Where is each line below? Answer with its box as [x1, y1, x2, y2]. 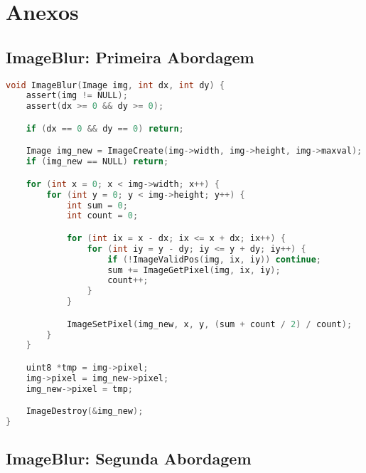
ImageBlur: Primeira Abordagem [6, 46, 254, 68]
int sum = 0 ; [66, 200, 128, 211]
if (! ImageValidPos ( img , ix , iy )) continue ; [107, 254, 322, 265]
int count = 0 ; [66, 211, 139, 221]
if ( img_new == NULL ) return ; [26, 156, 169, 167]
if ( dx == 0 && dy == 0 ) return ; [26, 123, 184, 134]
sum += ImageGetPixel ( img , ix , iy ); [107, 265, 281, 275]
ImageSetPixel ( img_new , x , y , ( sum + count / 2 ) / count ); [66, 319, 352, 329]
